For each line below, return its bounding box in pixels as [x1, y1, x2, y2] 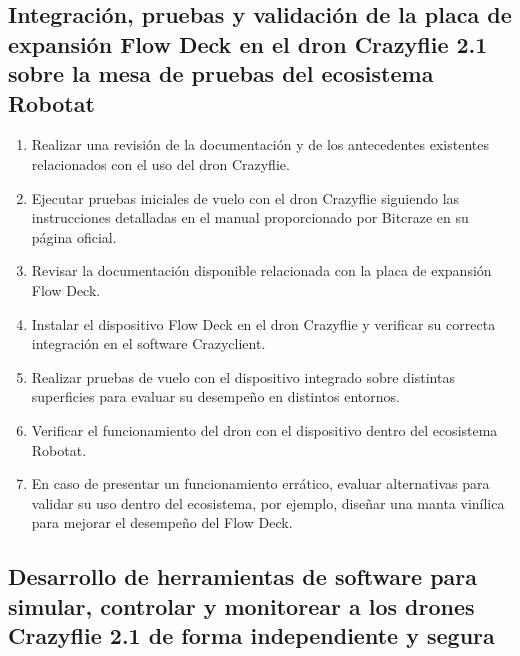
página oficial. [31, 226, 117, 247]
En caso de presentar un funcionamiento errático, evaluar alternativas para [31, 473, 490, 494]
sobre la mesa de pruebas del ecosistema [8, 58, 434, 89]
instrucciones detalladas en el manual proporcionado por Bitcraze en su [31, 207, 469, 228]
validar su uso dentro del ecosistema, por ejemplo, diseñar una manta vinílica [31, 492, 505, 513]
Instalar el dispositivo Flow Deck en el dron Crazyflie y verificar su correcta [31, 313, 496, 334]
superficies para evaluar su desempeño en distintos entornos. [31, 386, 400, 407]
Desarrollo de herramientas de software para [8, 561, 478, 592]
